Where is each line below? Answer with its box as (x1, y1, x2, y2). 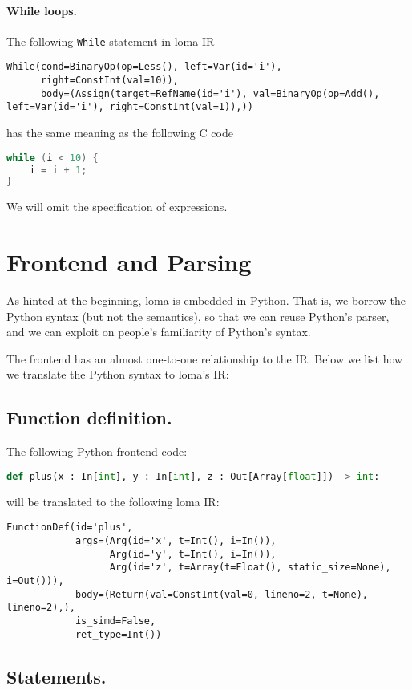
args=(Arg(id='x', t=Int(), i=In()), (75, 534, 277, 546)
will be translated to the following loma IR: (6, 493, 220, 509)
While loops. (6, 2, 78, 18)
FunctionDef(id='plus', (6, 522, 133, 534)
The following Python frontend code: (6, 443, 188, 460)
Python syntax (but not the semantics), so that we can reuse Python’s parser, (6, 307, 390, 324)
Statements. (6, 664, 107, 688)
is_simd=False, (75, 615, 156, 627)
